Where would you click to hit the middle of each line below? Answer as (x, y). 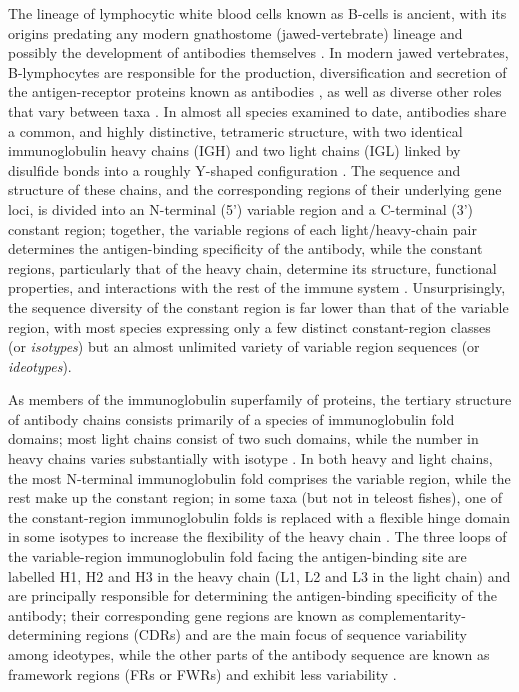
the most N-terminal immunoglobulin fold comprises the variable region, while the (259, 477)
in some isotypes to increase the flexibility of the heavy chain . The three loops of (257, 536)
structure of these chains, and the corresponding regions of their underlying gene (255, 189)
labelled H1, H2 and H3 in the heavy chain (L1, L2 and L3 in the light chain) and (259, 575)
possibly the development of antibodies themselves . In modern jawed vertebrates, (258, 52)
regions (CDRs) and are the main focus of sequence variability (276, 634)
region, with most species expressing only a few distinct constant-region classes (249, 326)
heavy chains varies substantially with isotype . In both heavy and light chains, (250, 458)
